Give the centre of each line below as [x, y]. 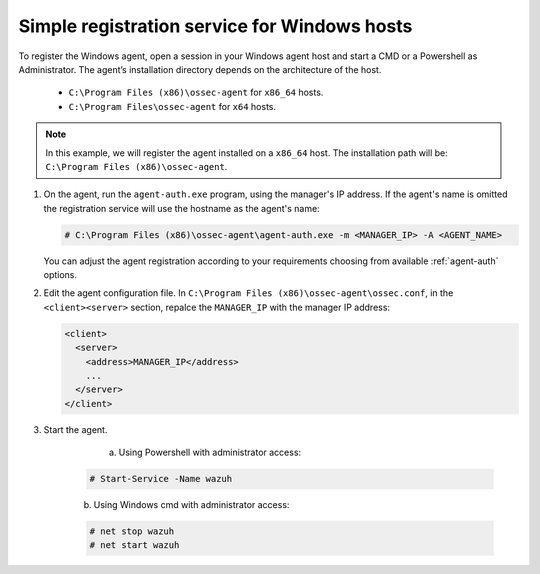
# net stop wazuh [132, 531]
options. [60, 275]
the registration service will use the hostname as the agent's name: [181, 208]
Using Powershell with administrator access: [210, 452]
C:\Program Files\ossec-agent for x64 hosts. [172, 106]
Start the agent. [75, 429]
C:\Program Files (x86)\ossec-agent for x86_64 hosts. [196, 92]
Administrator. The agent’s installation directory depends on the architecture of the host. [200, 69]
